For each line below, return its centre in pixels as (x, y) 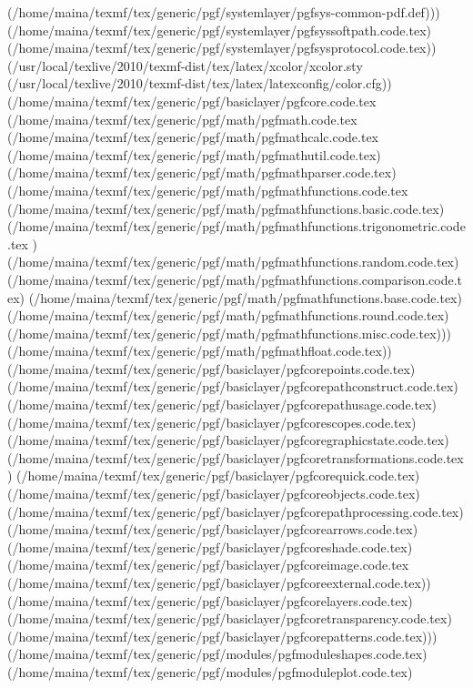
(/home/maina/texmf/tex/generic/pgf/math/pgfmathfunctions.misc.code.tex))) (229, 333)
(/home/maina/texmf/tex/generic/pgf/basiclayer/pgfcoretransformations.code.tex (236, 457)
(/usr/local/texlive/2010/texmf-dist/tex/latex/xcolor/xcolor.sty (185, 65)
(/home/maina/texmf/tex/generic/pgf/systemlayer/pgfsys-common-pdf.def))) (224, 12)
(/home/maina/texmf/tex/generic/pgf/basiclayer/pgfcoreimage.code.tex (208, 565)
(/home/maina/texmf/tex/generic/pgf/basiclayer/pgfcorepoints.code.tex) (211, 368)
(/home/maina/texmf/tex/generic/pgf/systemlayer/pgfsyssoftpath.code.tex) (219, 30)
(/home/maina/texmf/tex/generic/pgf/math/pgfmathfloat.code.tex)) (200, 351)
